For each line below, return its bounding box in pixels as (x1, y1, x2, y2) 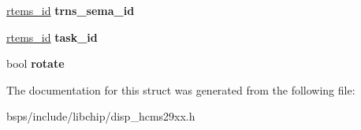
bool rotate (6, 55, 65, 72)
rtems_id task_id (6, 28, 98, 45)
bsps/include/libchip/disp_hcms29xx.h (6, 108, 195, 124)
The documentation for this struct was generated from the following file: (6, 81, 355, 98)
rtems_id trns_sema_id (6, 2, 135, 18)
